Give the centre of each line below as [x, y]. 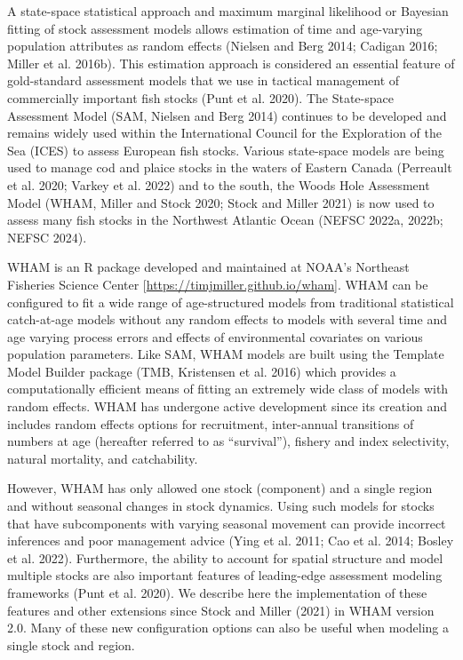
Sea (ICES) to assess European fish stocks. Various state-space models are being [226, 150]
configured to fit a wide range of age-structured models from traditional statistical [231, 302]
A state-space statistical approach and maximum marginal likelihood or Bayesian [228, 11]
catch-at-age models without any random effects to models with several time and [227, 319]
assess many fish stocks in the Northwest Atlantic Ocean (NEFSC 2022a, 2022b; [225, 220]
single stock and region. [71, 644]
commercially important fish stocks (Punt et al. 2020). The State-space [200, 97]
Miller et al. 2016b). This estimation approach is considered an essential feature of [231, 63]
